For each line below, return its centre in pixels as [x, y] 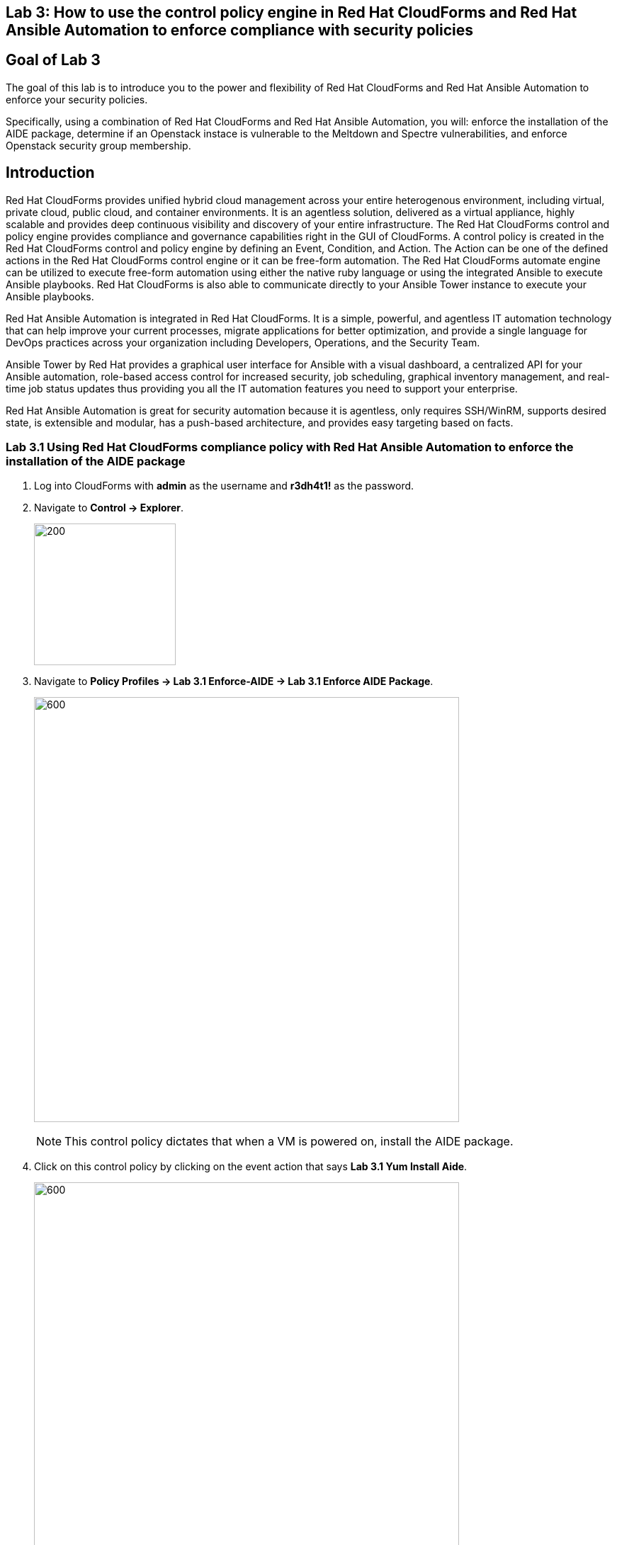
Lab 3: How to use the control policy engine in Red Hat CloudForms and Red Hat [291, 12]
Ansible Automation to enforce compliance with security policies [240, 30]
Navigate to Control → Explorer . [109, 508]
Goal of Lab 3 [53, 60]
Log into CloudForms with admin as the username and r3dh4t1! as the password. [224, 486]
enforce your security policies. [77, 99]
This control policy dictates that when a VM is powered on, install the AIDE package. [289, 1142]
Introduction [50, 173]
